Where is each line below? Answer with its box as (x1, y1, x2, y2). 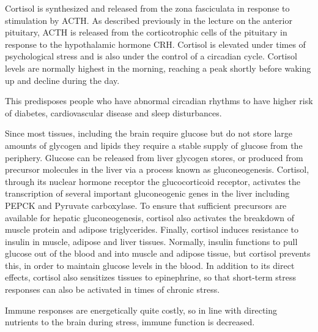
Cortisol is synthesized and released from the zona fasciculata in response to (5, 2, 290, 14)
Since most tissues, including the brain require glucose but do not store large (5, 127, 293, 140)
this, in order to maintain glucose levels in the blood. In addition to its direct (5, 258, 295, 271)
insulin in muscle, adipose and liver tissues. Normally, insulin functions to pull (5, 235, 298, 247)
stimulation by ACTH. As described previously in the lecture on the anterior (5, 13, 292, 26)
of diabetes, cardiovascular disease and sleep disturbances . (5, 106, 222, 119)
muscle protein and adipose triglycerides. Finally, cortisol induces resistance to (5, 223, 299, 236)
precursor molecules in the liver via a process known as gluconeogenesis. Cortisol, (5, 163, 309, 176)
